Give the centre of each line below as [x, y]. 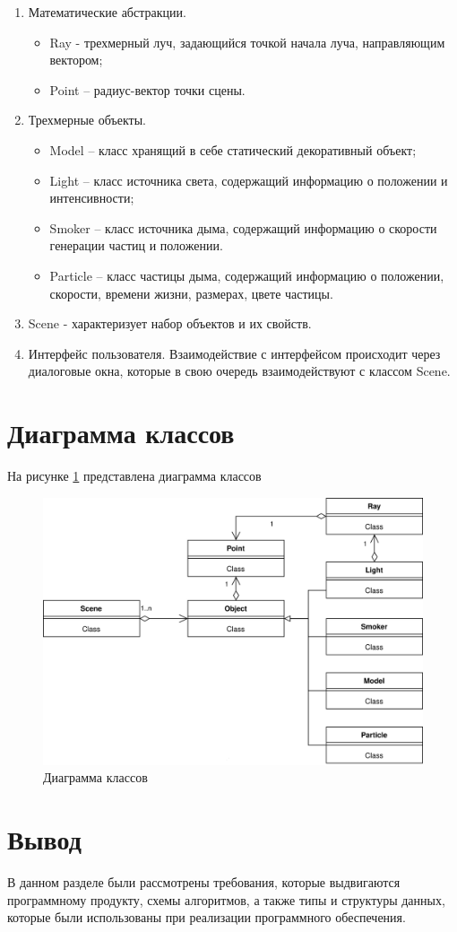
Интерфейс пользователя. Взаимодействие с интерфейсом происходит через [234, 353]
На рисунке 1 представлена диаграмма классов [134, 476]
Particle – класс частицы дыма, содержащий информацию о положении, [247, 275]
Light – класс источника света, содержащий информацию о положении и [249, 180]
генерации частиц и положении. [136, 245]
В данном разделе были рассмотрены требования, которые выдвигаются [204, 882]
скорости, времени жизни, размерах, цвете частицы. [191, 293]
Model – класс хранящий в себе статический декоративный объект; [233, 149]
